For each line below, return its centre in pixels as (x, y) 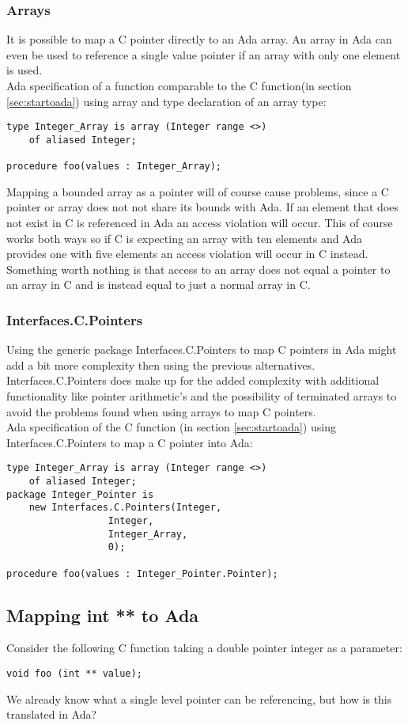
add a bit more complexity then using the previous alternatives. (161, 364)
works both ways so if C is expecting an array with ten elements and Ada (185, 238)
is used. (25, 70)
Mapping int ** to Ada (103, 615)
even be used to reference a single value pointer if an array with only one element (204, 54)
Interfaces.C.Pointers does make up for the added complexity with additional (193, 380)
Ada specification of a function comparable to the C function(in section (179, 85)
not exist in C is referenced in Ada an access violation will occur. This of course (200, 222)
